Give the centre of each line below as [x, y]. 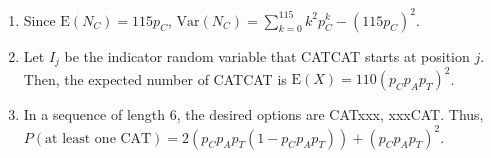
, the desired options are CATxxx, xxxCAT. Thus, [330, 114]
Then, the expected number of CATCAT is [155, 78]
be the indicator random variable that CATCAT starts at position [267, 55]
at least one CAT [98, 138]
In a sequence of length [94, 114]
